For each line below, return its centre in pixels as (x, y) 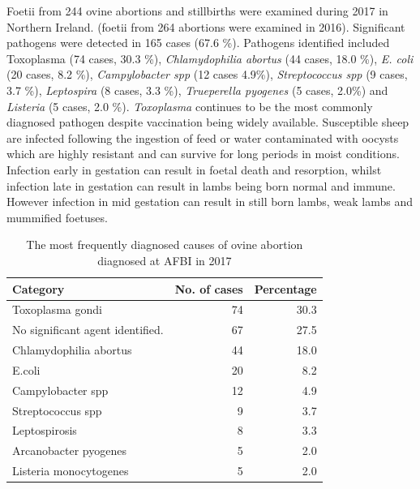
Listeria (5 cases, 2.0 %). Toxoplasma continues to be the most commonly (190, 106)
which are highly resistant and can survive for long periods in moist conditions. (203, 154)
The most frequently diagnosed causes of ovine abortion (165, 244)
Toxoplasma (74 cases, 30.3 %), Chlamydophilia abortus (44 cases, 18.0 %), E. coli (210, 58)
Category (39, 288)
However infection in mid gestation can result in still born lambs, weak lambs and (210, 202)
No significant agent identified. (88, 330)
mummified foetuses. (57, 217)
